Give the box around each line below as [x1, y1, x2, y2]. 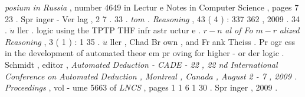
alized [279, 24, 300, 36]
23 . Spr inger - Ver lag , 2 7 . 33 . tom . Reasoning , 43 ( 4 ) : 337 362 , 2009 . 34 [5, 12, 300, 25]
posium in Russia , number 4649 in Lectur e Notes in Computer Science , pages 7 [5, 1, 299, 13]
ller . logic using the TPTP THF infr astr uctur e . [17, 24, 201, 36]
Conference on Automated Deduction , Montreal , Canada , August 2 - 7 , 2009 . [5, 70, 297, 82]
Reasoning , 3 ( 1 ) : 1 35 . [5, 35, 100, 47]
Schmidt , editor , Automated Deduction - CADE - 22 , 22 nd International [5, 58, 278, 70]
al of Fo [225, 24, 253, 36]
